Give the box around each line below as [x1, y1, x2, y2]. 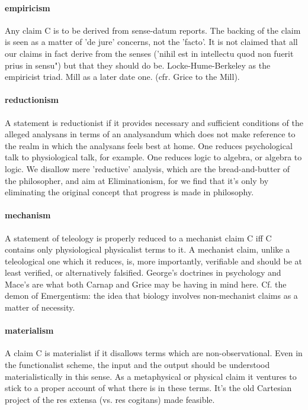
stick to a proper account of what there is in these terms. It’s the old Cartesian [5, 382, 292, 394]
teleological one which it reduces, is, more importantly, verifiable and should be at [5, 254, 303, 267]
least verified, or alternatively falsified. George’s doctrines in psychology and [5, 266, 281, 279]
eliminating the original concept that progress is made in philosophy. [5, 186, 254, 198]
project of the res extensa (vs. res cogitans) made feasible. [5, 393, 215, 405]
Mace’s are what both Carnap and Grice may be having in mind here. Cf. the [5, 277, 287, 290]
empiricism [5, 1, 50, 14]
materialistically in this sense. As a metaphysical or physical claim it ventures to [5, 370, 297, 382]
